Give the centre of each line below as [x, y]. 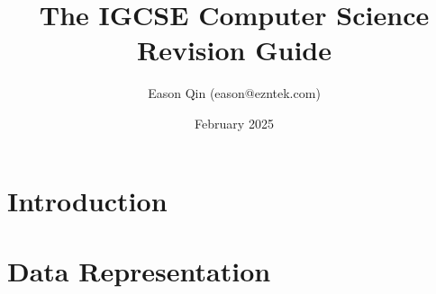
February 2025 [234, 123]
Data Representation [139, 270]
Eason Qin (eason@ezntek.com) [234, 93]
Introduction [87, 200]
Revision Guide [234, 50]
